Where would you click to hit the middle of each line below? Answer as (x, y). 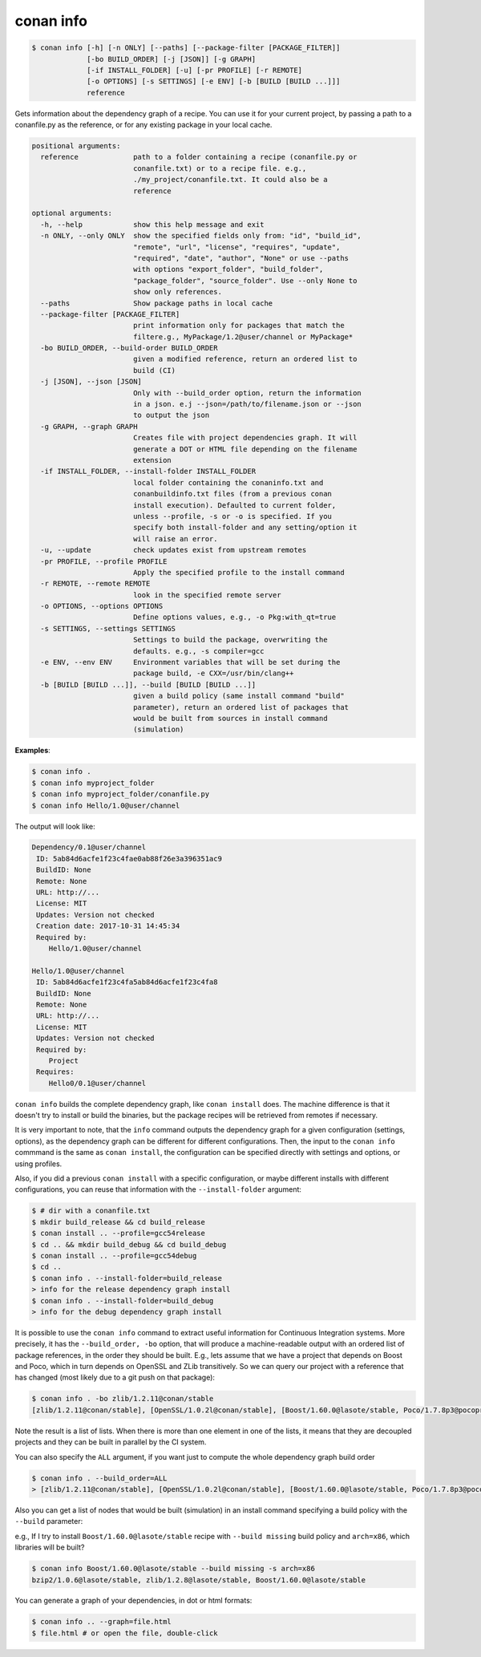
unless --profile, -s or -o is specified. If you (232, 516)
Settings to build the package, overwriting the (230, 640)
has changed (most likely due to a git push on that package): (115, 1377)
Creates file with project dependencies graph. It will (245, 438)
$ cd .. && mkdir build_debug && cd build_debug (129, 1244)
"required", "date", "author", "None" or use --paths (240, 258)
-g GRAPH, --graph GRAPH (89, 426)
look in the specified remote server (207, 595)
